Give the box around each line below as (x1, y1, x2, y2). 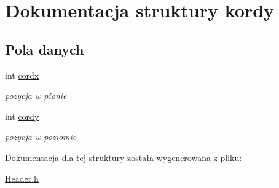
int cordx (5, 68, 39, 81)
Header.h (5, 171, 39, 184)
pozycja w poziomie (5, 130, 77, 143)
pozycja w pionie (5, 89, 67, 102)
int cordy (5, 109, 39, 122)
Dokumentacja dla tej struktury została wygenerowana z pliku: (5, 151, 242, 163)
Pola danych (5, 39, 84, 58)
